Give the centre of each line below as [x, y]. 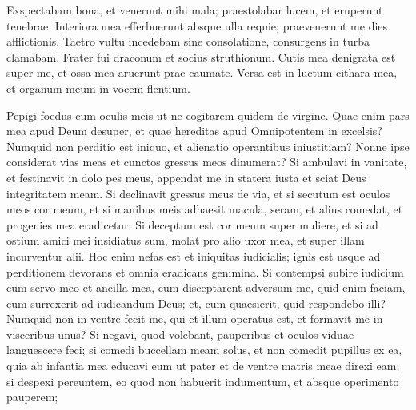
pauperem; [32, 397]
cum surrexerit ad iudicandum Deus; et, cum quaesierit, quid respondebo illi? [196, 303]
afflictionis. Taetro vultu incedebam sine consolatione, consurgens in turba [188, 41]
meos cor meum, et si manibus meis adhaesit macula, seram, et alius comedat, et [205, 209]
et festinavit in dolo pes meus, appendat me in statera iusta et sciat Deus [186, 177]
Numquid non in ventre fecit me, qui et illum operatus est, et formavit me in [195, 318]
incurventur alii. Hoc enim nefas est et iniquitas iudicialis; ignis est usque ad [194, 255]
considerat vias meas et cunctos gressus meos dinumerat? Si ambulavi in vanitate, [207, 162]
